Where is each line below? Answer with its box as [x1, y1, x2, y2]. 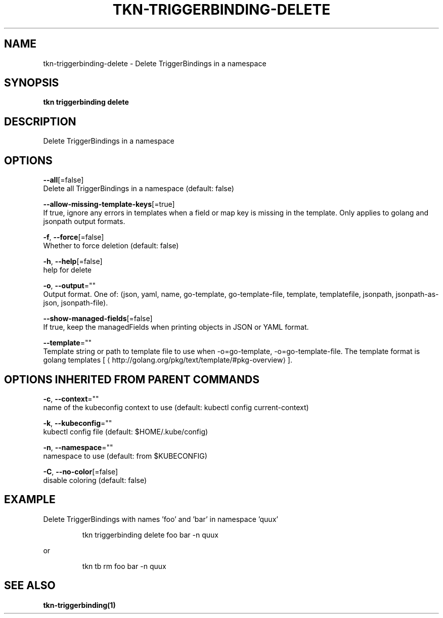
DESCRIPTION [4, 115, 76, 128]
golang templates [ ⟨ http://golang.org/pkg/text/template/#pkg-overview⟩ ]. [43, 356, 292, 365]
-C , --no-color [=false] [43, 467, 118, 476]
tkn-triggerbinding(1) [43, 600, 116, 609]
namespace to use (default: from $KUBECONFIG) [43, 451, 207, 460]
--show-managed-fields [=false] [43, 314, 153, 323]
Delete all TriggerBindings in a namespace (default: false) [43, 184, 234, 193]
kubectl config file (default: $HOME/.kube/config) [43, 427, 208, 436]
